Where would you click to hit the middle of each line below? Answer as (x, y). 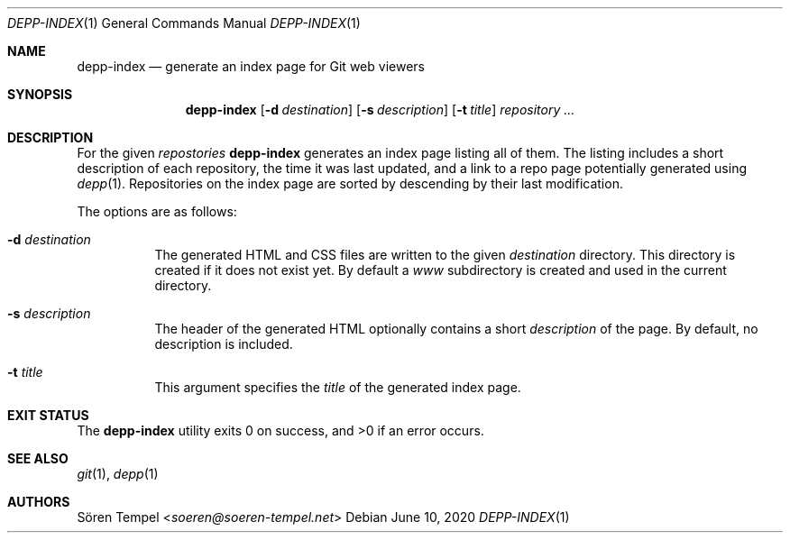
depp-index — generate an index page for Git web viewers (251, 66)
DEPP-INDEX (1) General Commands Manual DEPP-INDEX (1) (184, 23)
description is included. (224, 344)
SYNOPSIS (40, 94)
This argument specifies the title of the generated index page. (338, 387)
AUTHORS (39, 502)
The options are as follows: (157, 211)
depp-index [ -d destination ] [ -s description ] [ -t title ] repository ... (380, 110)
